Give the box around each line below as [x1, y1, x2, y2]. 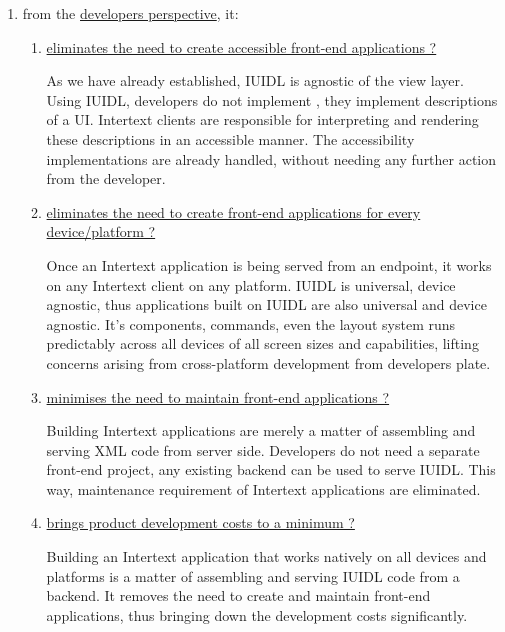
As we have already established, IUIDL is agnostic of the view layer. [46, 70, 464, 91]
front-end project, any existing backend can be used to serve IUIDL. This [46, 459, 496, 480]
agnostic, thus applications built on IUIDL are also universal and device [46, 294, 487, 315]
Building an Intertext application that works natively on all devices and [46, 546, 487, 567]
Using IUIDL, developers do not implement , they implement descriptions [46, 89, 498, 110]
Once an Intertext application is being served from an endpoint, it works [46, 254, 492, 275]
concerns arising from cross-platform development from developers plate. [46, 352, 491, 373]
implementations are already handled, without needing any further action [46, 148, 497, 169]
